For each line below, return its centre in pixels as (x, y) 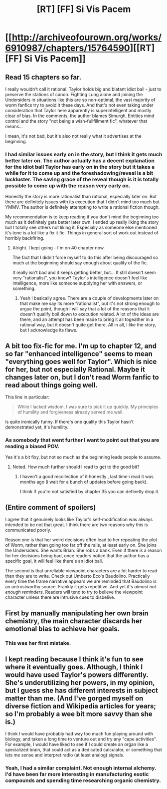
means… (14, 126)
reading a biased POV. (32, 447)
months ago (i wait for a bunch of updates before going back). (84, 482)
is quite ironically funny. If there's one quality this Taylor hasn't (69, 422)
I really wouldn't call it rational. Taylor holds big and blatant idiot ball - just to (83, 89)
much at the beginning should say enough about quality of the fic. (80, 263)
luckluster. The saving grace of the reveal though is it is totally (82, 179)
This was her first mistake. (38, 643)
